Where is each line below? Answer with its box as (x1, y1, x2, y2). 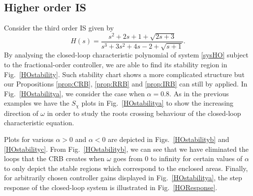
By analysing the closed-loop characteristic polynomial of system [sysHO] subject (4, 50, 249, 60)
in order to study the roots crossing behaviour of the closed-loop (47, 108, 241, 118)
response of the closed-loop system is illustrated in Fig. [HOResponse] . (4, 182, 218, 192)
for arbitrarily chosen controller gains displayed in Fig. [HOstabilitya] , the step (4, 172, 242, 183)
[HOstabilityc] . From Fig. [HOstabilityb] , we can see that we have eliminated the (4, 143, 249, 154)
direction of (4, 108, 38, 118)
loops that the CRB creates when (4, 153, 105, 164)
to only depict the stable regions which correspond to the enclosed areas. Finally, (4, 163, 248, 173)
